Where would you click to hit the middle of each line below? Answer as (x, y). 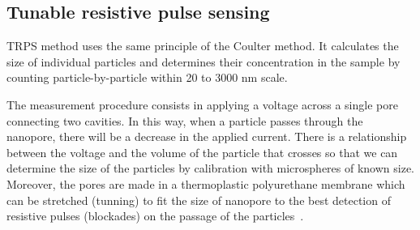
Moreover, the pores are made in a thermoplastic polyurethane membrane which (206, 183)
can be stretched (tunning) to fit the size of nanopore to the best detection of (199, 200)
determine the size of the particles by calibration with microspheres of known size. (210, 168)
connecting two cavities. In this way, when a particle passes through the (185, 120)
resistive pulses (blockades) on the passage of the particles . (155, 216)
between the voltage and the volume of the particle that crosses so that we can (202, 152)
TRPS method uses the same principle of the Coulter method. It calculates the (203, 46)
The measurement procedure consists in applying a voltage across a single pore (202, 104)
